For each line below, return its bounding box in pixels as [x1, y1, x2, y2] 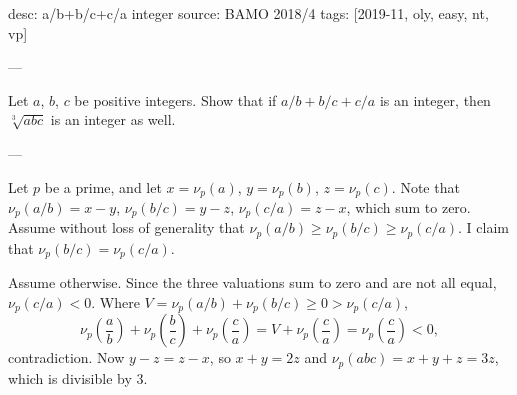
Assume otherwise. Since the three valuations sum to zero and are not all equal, [8, 272, 497, 293]
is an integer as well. [50, 109, 176, 130]
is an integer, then [379, 89, 491, 110]
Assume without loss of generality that [8, 217, 245, 238]
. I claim [458, 217, 509, 238]
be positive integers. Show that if [74, 89, 277, 110]
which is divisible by [8, 367, 132, 388]
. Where [91, 291, 140, 312]
